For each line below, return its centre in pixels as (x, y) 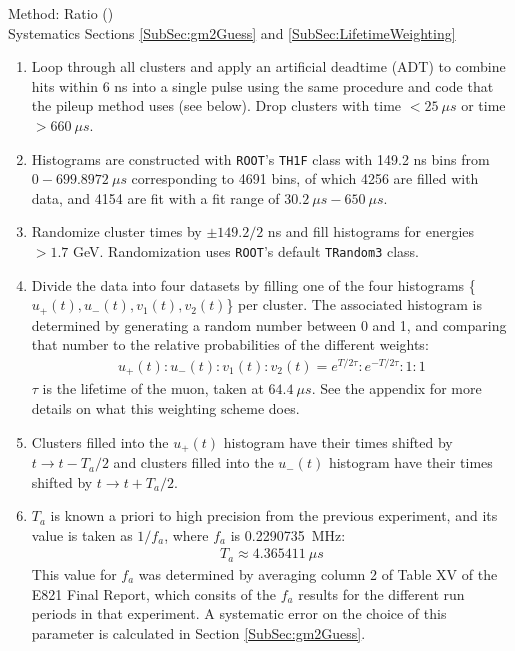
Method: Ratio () (61, 13)
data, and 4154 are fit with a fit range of (155, 197)
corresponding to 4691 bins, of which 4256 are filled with (305, 178)
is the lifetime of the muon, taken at (153, 388)
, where (186, 534)
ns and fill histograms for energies (371, 231)
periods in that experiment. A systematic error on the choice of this (239, 613)
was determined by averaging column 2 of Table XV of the (318, 573)
